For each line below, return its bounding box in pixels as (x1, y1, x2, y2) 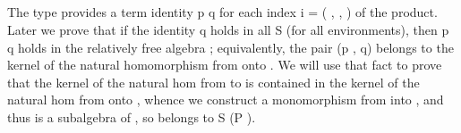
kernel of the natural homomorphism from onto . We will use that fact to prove (7, 55, 442, 74)
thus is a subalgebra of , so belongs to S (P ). (7, 107, 256, 126)
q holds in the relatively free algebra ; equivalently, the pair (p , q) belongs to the (7, 37, 454, 56)
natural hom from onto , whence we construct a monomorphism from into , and (7, 90, 444, 109)
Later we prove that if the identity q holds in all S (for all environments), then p (7, 20, 449, 38)
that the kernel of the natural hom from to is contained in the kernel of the (7, 72, 420, 91)
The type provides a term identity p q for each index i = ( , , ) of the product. (7, 3, 438, 21)
